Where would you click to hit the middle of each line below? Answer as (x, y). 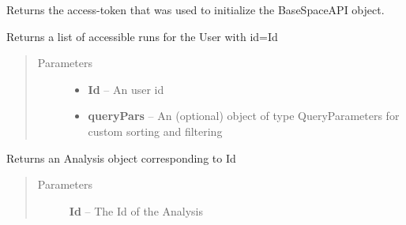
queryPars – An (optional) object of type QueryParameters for (244, 116)
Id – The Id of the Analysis (136, 210)
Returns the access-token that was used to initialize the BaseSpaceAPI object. (195, 9)
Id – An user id (126, 89)
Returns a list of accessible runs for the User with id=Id (142, 36)
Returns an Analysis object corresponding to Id (121, 157)
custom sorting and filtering (155, 131)
